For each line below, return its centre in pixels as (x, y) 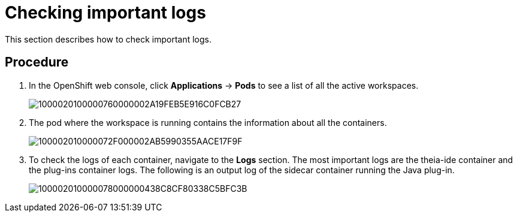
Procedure (37, 62)
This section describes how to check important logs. (108, 39)
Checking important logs (105, 13)
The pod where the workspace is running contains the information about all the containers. (208, 122)
